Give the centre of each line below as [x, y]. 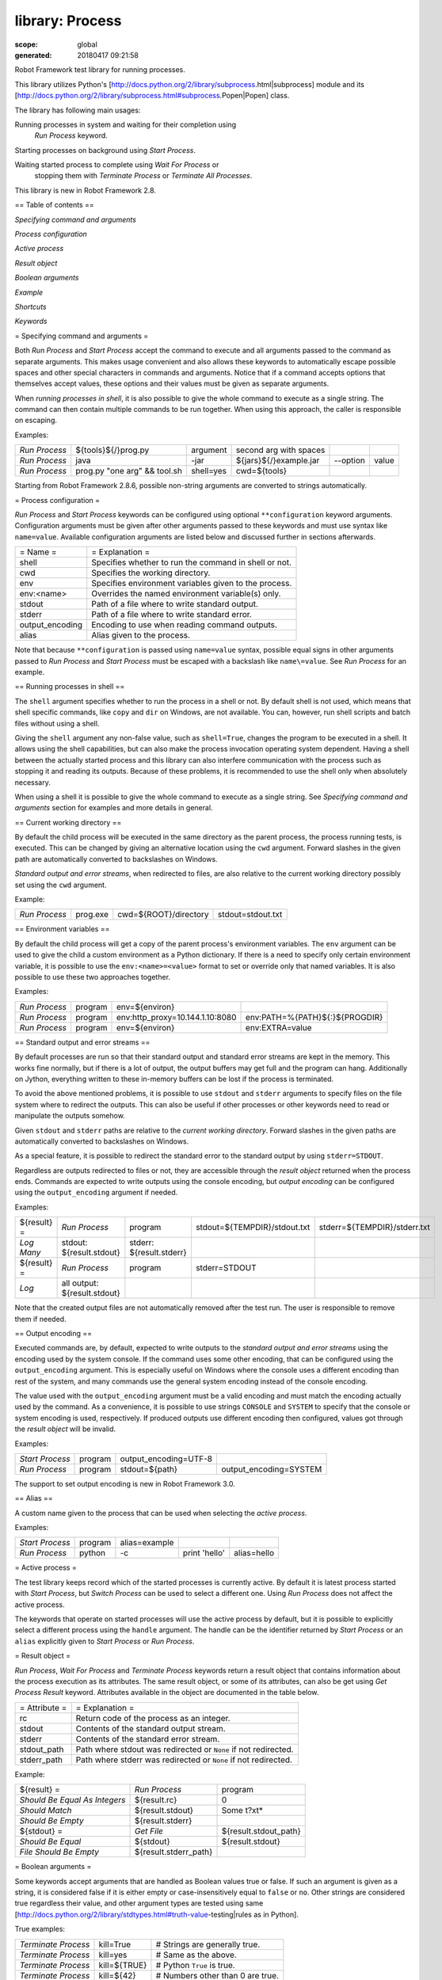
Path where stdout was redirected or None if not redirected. [185, 1749]
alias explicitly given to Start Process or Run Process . [105, 1641]
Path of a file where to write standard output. [175, 604]
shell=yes [209, 471]
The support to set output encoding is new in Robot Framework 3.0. [125, 1483]
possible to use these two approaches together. [92, 977]
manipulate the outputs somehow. [70, 1116]
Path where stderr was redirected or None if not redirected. [184, 1760]
